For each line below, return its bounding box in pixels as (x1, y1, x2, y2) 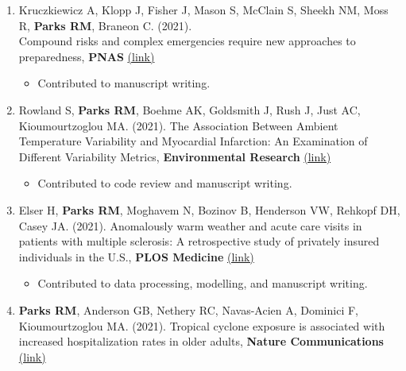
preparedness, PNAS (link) (18, 48, 155, 64)
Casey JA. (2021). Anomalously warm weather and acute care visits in (18, 217, 362, 234)
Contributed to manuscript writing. (37, 75, 211, 91)
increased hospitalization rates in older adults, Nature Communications (18, 333, 384, 350)
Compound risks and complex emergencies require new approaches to (18, 33, 356, 49)
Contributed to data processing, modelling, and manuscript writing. (37, 275, 368, 292)
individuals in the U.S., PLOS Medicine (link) (18, 248, 254, 265)
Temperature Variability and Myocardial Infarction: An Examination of (18, 133, 368, 149)
